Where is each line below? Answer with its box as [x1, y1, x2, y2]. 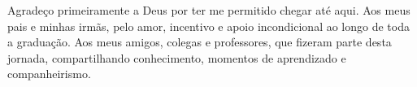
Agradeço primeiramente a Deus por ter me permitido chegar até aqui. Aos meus [7, 2, 410, 18]
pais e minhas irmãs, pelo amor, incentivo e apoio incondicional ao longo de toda [7, 17, 410, 34]
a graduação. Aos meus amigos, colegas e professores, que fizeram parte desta [7, 33, 392, 50]
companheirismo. [7, 65, 91, 82]
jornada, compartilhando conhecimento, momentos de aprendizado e [7, 49, 346, 66]
